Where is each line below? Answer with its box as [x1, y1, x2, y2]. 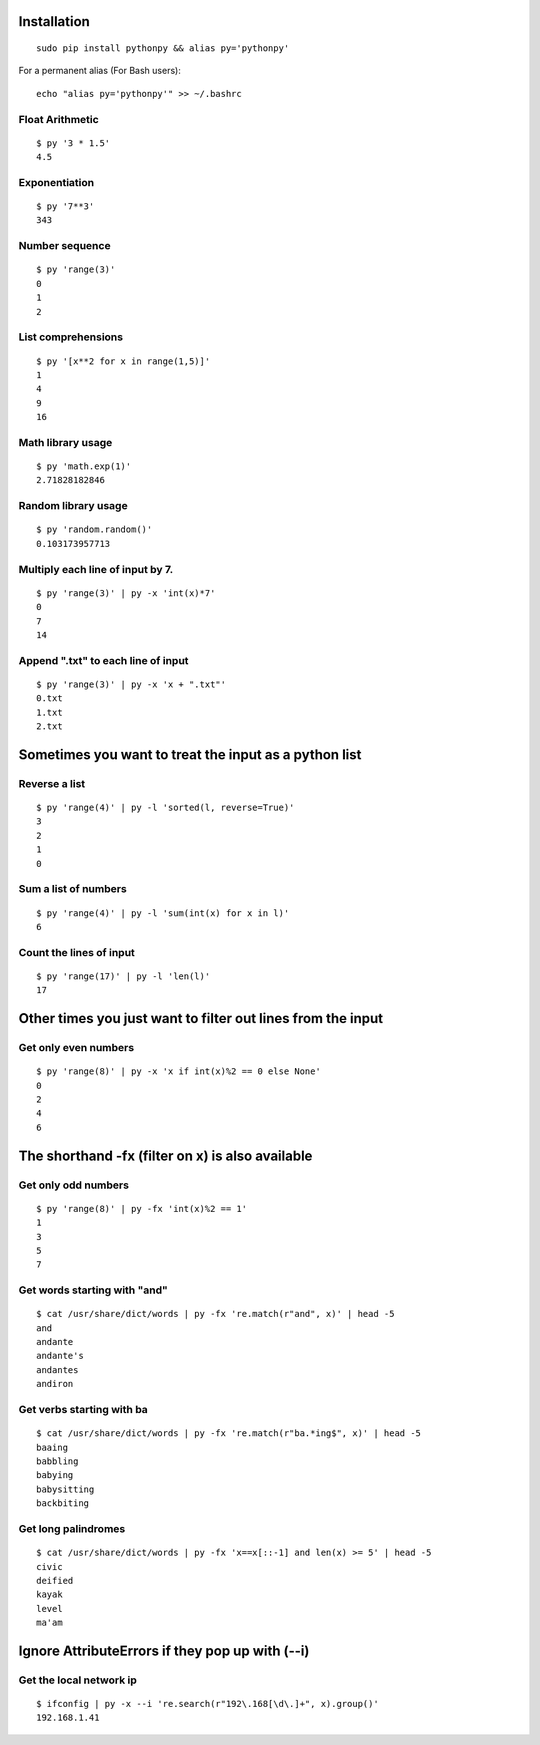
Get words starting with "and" [18, 1283, 169, 1297]
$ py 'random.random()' [36, 524, 153, 535]
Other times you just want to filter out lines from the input [18, 1010, 384, 1027]
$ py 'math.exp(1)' [36, 461, 132, 472]
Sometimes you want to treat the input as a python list [18, 746, 362, 763]
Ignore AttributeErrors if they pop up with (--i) [18, 1642, 310, 1659]
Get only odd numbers [18, 1178, 130, 1192]
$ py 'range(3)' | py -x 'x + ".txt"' [36, 678, 227, 690]
